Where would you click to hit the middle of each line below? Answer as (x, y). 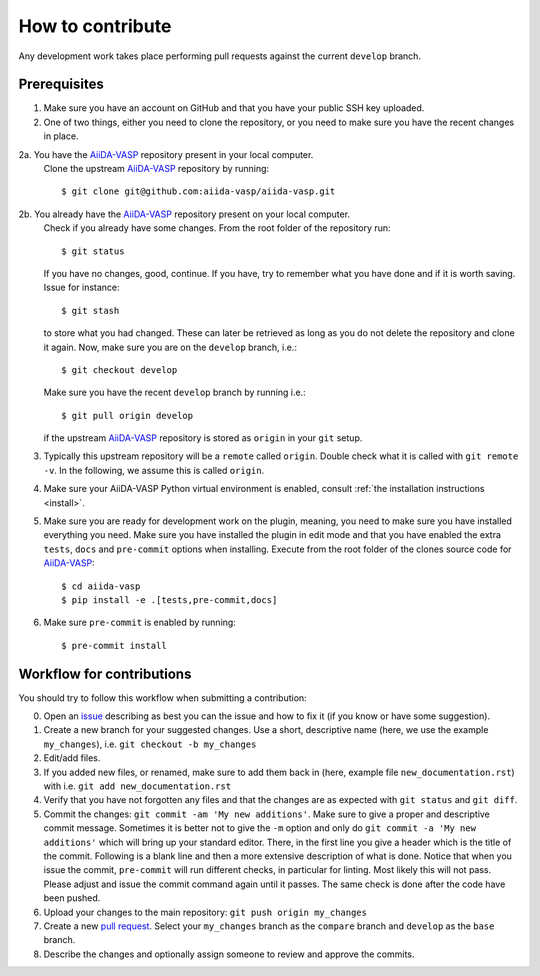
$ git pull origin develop (127, 415)
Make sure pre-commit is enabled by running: (140, 622)
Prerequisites (61, 84)
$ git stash (90, 310)
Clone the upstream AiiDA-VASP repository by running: (156, 169)
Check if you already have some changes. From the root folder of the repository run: (217, 228)
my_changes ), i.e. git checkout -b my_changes (150, 744)
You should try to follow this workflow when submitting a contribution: (162, 697)
